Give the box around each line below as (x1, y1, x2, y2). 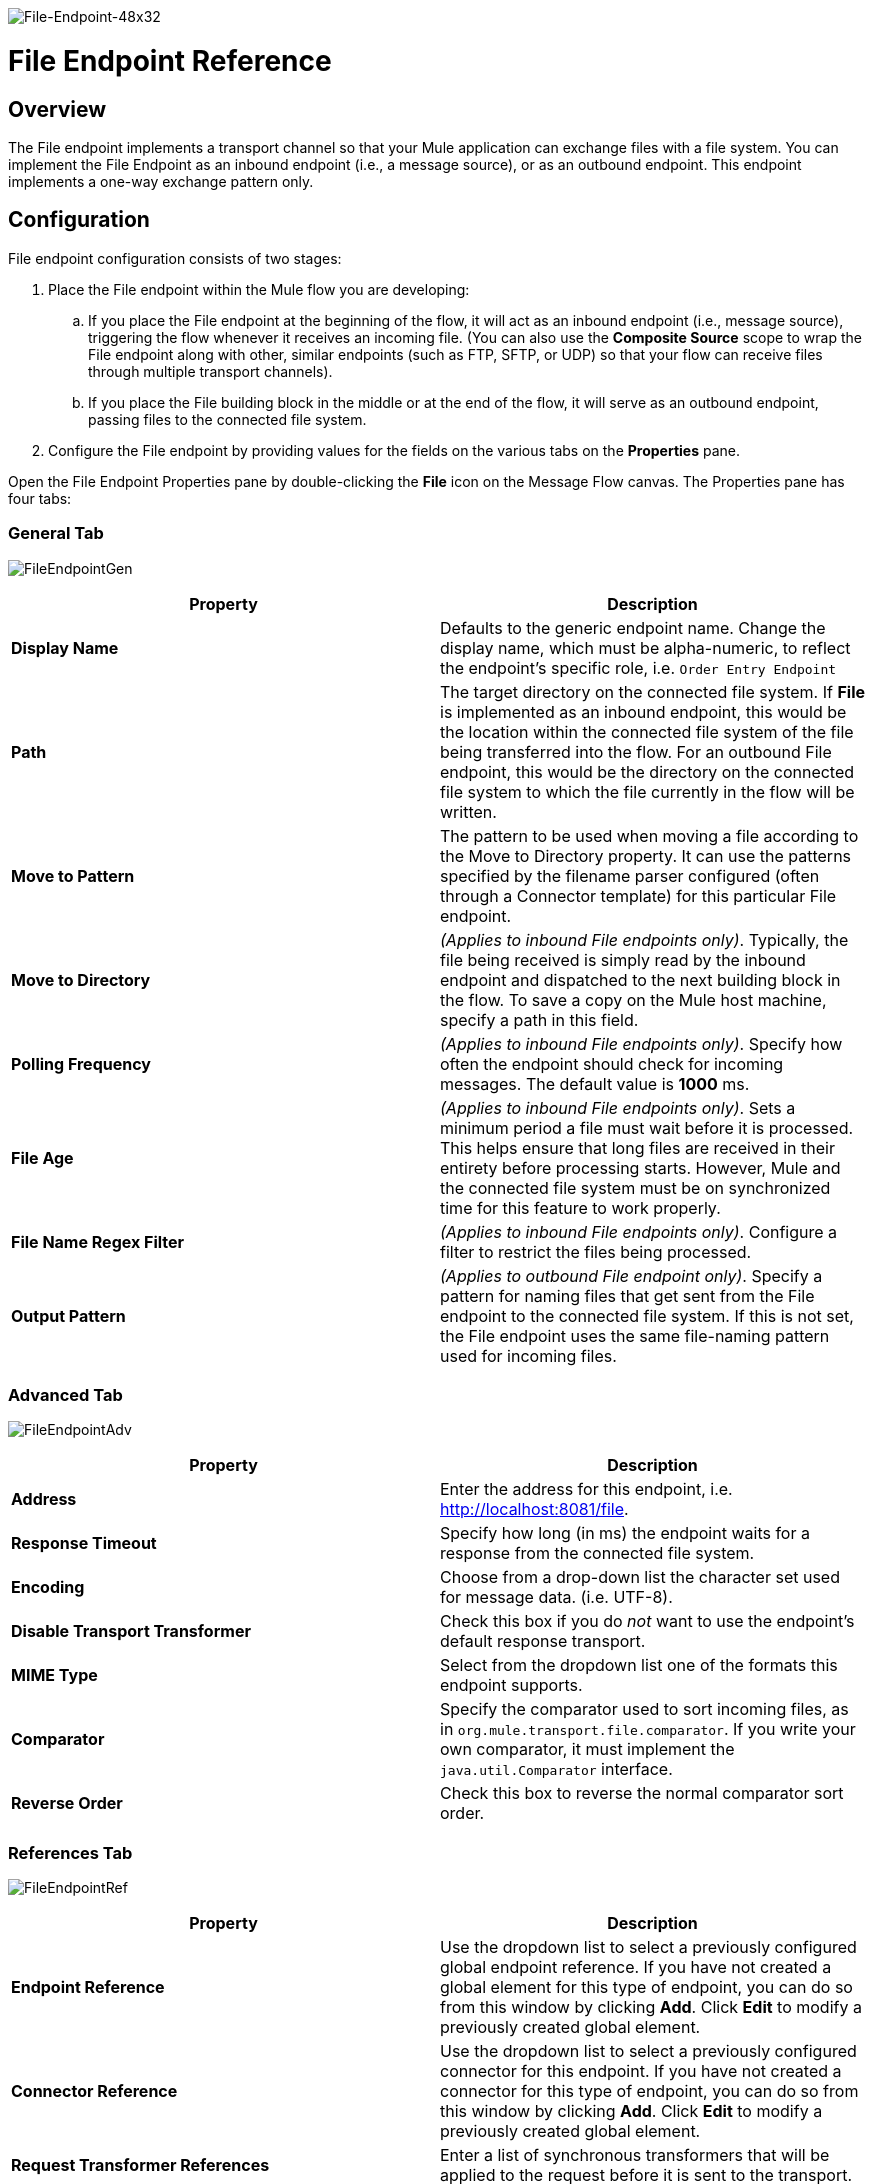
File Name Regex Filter (11, 1231, 185, 1252)
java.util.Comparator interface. (440, 1759, 673, 1780)
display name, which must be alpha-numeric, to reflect (440, 637, 851, 658)
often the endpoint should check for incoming (440, 1053, 784, 1074)
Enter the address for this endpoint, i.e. (440, 1479, 733, 1500)
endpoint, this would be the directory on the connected (440, 761, 855, 782)
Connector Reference (11, 2081, 178, 2102)
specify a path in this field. (440, 1009, 639, 1030)
